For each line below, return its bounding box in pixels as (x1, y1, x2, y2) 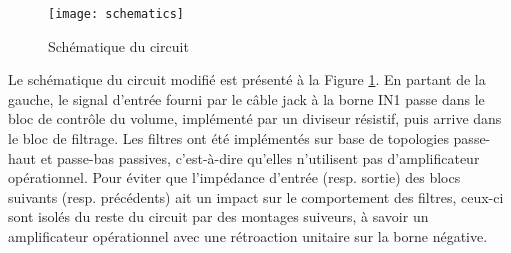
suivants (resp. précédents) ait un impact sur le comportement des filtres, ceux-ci (8, 186, 504, 207)
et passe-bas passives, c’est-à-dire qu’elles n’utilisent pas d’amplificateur (40, 147, 480, 168)
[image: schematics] (48, 7, 185, 21)
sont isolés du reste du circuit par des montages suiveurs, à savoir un (8, 206, 429, 227)
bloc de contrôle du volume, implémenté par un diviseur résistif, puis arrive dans (8, 108, 502, 129)
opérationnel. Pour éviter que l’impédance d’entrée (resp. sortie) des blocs (8, 167, 461, 188)
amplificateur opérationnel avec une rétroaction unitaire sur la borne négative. (8, 226, 488, 246)
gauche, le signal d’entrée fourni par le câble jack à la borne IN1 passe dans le (8, 88, 485, 109)
